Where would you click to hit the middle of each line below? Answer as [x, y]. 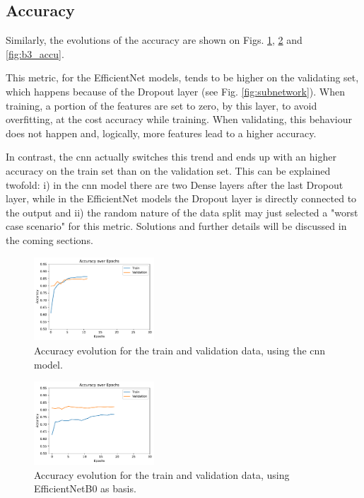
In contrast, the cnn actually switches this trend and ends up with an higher [171, 157]
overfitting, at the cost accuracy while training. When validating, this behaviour [179, 119]
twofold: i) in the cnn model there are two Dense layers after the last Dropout [175, 184]
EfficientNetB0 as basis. [85, 488]
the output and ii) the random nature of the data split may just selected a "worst [182, 212]
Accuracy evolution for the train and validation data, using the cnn [180, 351]
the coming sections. [49, 239]
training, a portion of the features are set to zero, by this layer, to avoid [162, 105]
